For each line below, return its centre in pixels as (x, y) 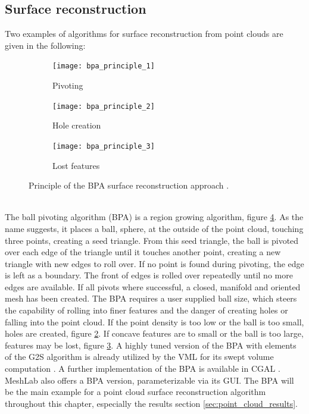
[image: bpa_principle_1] (104, 66)
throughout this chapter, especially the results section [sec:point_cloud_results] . (151, 403)
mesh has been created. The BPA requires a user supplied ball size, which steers (151, 298)
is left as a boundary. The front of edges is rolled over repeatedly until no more (149, 275)
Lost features (76, 165)
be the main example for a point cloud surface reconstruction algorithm (135, 392)
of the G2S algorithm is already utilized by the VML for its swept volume (139, 357)
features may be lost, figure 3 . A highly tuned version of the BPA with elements (151, 345)
